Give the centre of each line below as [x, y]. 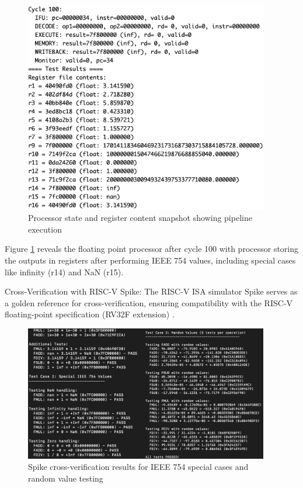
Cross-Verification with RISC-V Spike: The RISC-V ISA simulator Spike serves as [151, 291]
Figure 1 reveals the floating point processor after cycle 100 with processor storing [152, 249]
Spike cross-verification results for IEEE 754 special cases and [138, 467]
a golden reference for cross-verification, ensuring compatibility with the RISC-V [149, 302]
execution [45, 229]
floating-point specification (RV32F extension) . [90, 314]
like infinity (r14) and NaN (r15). [64, 271]
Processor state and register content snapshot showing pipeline [140, 218]
